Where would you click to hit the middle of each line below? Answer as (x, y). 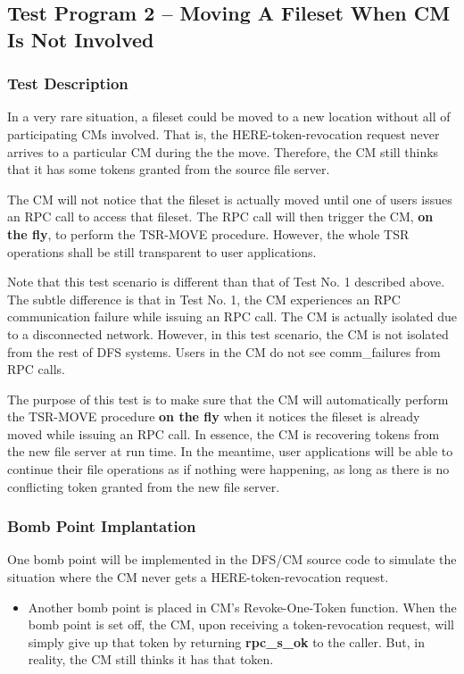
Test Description (68, 83)
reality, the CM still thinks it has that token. (151, 659)
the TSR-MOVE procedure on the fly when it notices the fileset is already (214, 416)
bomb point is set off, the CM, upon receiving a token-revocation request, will (241, 624)
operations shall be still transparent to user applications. (162, 251)
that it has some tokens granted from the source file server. (169, 169)
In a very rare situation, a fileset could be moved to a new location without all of (229, 116)
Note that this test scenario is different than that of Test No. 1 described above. (226, 282)
